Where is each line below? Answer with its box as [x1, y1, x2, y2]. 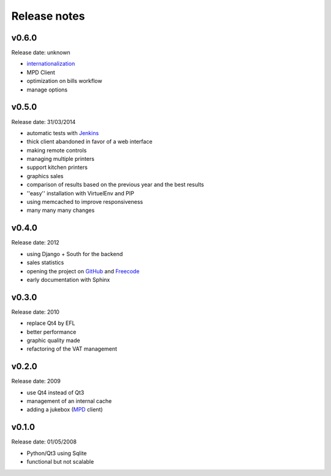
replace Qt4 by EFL [26, 319, 75, 327]
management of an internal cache [26, 397, 112, 405]
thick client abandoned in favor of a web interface [26, 138, 153, 146]
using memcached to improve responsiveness [26, 198, 143, 206]
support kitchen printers [26, 163, 88, 171]
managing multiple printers [26, 155, 95, 163]
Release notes [11, 9, 85, 23]
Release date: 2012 [11, 239, 59, 246]
